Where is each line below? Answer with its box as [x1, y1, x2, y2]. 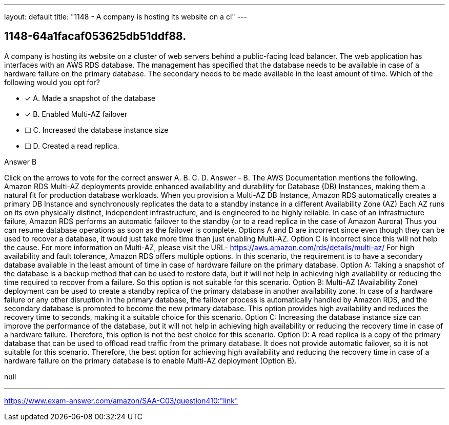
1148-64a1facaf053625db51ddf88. [4, 30, 187, 43]
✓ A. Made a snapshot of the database [25, 93, 156, 103]
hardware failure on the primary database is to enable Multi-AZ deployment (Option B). [4, 356, 297, 365]
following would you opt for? [4, 77, 100, 87]
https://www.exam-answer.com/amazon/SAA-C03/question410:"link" [4, 396, 238, 405]
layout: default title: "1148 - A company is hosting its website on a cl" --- [4, 12, 248, 21]
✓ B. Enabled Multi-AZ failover [25, 109, 128, 118]
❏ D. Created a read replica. [25, 141, 119, 150]
